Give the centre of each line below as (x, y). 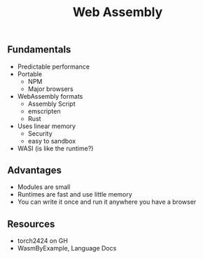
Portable (30, 73)
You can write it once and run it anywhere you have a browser (107, 202)
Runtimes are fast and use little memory (75, 195)
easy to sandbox (52, 141)
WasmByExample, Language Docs (67, 248)
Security (40, 133)
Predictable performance (53, 66)
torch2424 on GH (43, 241)
